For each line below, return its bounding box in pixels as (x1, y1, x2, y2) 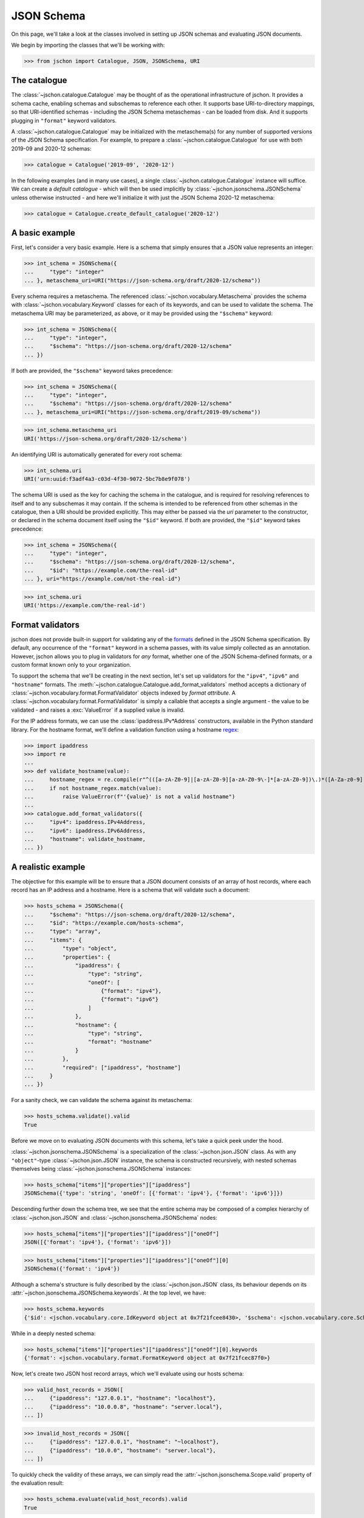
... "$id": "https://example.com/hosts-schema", (24, 919, 184, 926)
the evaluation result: (11, 1479, 64, 1487)
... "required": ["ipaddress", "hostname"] (24, 1064, 181, 1071)
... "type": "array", (24, 928, 101, 935)
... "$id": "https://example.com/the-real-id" (24, 567, 178, 574)
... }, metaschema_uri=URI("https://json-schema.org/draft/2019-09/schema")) (24, 409, 261, 415)
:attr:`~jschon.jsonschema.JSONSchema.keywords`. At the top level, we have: (11, 1289, 206, 1296)
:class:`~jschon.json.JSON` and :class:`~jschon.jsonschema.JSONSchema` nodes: (11, 1214, 218, 1221)
